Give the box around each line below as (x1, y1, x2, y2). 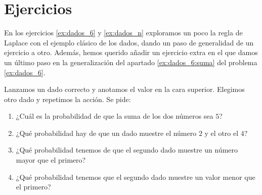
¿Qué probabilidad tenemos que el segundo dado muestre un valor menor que (16, 171, 255, 182)
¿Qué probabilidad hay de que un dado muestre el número (16, 127, 197, 138)
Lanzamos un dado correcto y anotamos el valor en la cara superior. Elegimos (4, 84, 245, 94)
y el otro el (204, 127, 239, 138)
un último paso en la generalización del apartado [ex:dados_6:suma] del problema (4, 57, 257, 67)
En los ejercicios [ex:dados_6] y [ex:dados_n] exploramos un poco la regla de (4, 27, 243, 38)
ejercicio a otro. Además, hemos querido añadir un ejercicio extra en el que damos (4, 47, 258, 58)
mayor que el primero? (16, 155, 86, 165)
